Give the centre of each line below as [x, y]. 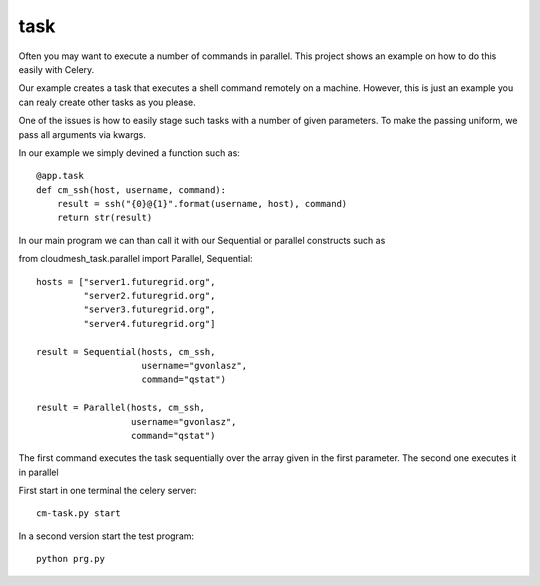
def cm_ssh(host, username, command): [131, 189]
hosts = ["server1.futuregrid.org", [126, 281]
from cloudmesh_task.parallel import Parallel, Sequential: [136, 259]
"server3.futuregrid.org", [149, 309]
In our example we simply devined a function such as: [129, 152]
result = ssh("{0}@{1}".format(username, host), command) [202, 204]
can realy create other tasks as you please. [107, 102]
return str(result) [104, 218]
